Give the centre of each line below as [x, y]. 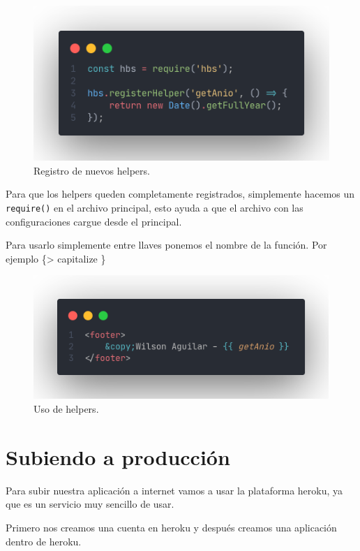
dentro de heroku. [44, 541]
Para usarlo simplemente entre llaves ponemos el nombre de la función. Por [166, 245]
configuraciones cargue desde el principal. [94, 221]
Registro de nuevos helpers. [92, 170]
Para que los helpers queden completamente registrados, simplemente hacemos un [180, 194]
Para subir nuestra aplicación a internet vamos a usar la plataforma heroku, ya [174, 490]
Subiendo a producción [118, 456]
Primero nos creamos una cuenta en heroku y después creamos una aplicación [171, 527]
